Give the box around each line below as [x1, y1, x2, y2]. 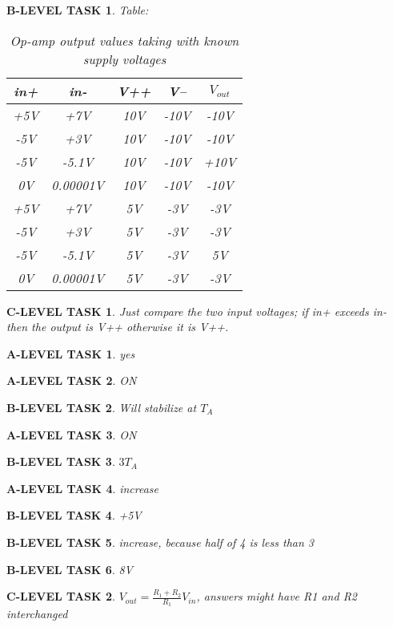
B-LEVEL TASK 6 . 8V [6, 560, 134, 577]
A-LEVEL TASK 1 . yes [6, 345, 135, 362]
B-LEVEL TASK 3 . [6, 453, 115, 470]
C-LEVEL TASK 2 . [6, 588, 115, 605]
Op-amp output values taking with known [10, 30, 239, 50]
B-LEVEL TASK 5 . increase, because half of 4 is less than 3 [6, 533, 314, 550]
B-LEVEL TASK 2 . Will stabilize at [6, 398, 197, 415]
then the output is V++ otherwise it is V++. [6, 318, 229, 335]
